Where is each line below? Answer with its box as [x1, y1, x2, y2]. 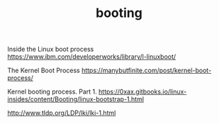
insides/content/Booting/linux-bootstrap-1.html [7, 95, 144, 103]
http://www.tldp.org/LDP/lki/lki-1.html [7, 108, 116, 118]
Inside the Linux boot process [7, 45, 94, 54]
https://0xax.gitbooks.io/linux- [98, 87, 187, 96]
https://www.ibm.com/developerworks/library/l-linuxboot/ [7, 52, 176, 61]
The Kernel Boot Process [7, 66, 80, 75]
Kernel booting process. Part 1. [7, 87, 97, 96]
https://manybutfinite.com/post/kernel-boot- [81, 66, 212, 75]
